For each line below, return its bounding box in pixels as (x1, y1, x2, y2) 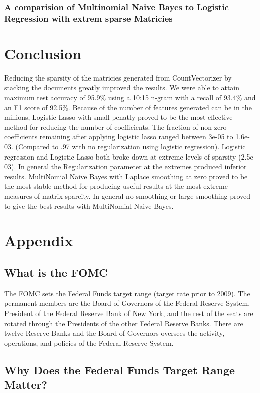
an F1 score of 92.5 (4, 102, 63, 112)
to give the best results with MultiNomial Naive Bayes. (4, 200, 174, 211)
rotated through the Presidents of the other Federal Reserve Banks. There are (4, 318, 243, 328)
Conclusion (4, 43, 82, 63)
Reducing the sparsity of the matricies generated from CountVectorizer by (4, 72, 232, 83)
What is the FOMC (4, 264, 108, 280)
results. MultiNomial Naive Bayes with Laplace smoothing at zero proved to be (4, 171, 248, 181)
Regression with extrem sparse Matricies (4, 12, 173, 24)
